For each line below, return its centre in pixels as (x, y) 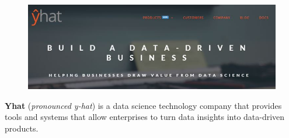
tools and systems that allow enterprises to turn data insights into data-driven (145, 117)
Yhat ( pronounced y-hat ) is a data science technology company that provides (143, 105)
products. (22, 128)
